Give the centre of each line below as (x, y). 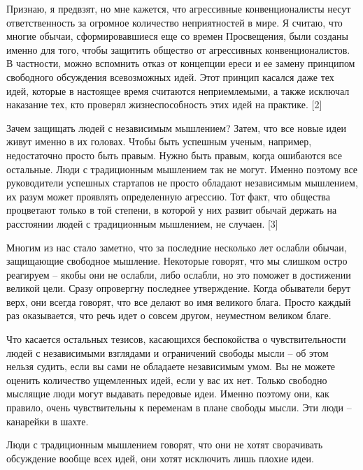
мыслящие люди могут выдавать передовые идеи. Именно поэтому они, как (168, 394)
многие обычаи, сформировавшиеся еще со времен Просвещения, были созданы (177, 36)
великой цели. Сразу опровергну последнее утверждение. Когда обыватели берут (179, 288)
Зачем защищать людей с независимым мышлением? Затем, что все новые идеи (176, 127)
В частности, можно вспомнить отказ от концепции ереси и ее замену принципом (181, 63)
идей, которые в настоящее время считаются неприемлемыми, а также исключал (178, 90)
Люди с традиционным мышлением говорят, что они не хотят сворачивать (165, 445)
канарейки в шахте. (48, 421)
